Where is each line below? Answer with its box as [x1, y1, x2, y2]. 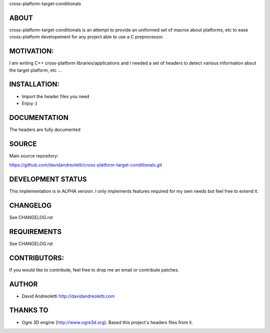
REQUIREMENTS [9, 227, 62, 236]
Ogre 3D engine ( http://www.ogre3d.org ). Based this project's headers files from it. [21, 319, 193, 325]
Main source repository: [9, 152, 58, 158]
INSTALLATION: [9, 80, 60, 88]
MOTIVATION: [9, 47, 54, 55]
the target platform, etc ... [9, 67, 62, 73]
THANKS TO [9, 306, 48, 314]
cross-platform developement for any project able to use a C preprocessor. [9, 34, 164, 40]
